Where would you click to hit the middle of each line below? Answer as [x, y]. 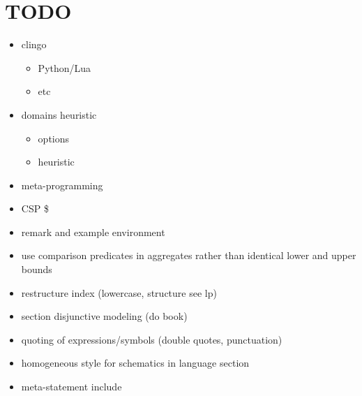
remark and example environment [93, 232]
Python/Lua [65, 67]
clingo [34, 44]
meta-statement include [71, 387]
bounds [37, 269]
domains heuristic [59, 114]
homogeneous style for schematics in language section [135, 363]
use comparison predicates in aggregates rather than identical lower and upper [189, 255]
